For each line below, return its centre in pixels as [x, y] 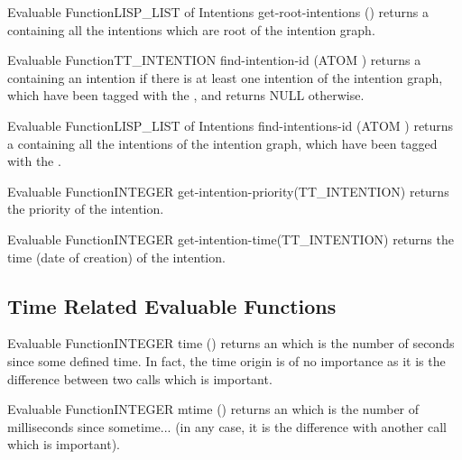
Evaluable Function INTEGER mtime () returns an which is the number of [213, 409]
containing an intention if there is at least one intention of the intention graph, [225, 77]
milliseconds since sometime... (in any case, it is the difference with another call [227, 426]
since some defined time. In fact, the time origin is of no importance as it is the [226, 360]
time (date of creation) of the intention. [116, 257]
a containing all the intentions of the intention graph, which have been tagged [222, 143]
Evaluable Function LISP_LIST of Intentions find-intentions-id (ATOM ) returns [231, 125]
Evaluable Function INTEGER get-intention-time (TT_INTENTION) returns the [231, 239]
